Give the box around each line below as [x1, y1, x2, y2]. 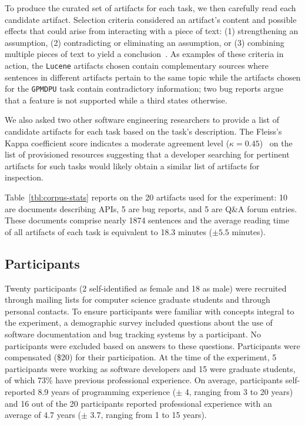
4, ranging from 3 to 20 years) [185, 385, 293, 397]
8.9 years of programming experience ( [38, 385, 176, 397]
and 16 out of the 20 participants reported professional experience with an [5, 397, 272, 409]
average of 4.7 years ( [5, 409, 82, 421]
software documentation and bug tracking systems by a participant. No [5, 327, 261, 340]
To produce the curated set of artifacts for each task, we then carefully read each [5, 2, 296, 14]
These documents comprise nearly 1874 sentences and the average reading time [5, 214, 289, 226]
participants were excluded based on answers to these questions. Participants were [5, 339, 300, 352]
